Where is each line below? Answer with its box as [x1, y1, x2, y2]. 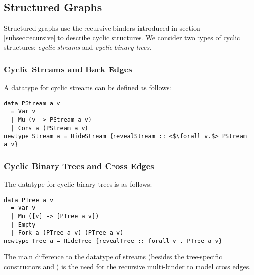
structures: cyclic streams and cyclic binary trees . [4, 42, 152, 52]
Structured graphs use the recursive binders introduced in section [4, 23, 200, 33]
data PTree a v [4, 196, 54, 204]
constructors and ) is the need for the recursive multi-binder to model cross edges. [4, 261, 251, 272]
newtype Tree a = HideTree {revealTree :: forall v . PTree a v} [4, 237, 222, 244]
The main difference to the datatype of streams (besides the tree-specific [4, 251, 222, 262]
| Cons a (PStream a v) [11, 124, 88, 132]
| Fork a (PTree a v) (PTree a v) [11, 229, 124, 237]
